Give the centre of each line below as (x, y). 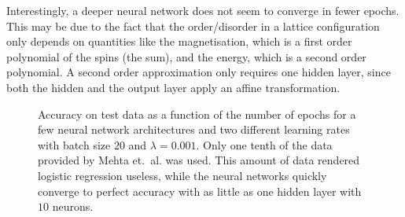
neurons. (73, 206)
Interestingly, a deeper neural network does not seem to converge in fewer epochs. (203, 10)
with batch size (74, 144)
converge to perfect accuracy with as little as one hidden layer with (200, 191)
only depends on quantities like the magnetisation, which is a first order (179, 41)
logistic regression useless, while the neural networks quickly (182, 175)
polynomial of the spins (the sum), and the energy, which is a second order (186, 56)
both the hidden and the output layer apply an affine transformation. (173, 87)
